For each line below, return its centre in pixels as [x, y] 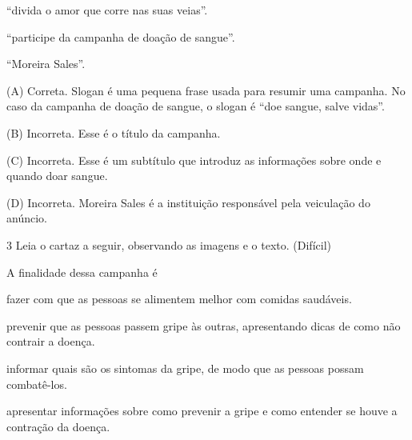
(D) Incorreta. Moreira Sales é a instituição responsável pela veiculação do [188, 202]
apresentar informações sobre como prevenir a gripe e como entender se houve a [202, 411]
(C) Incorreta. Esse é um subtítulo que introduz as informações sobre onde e [194, 160]
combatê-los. [37, 384]
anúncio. [27, 218]
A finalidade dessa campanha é [82, 272]
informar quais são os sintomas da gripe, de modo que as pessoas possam [185, 368]
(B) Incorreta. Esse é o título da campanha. [114, 132]
